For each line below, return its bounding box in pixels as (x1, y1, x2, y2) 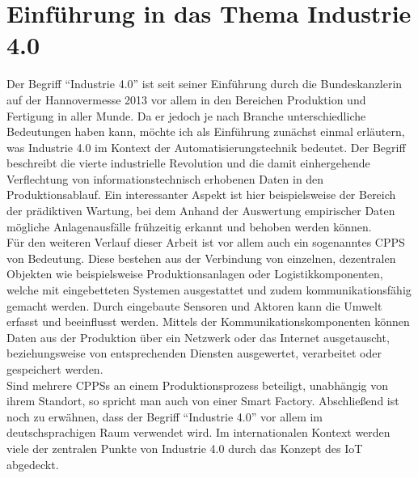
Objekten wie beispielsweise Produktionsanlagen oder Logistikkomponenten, (6, 265, 383, 282)
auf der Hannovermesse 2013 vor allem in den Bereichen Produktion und (6, 91, 366, 108)
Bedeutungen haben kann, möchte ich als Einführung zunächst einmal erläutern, (6, 123, 405, 140)
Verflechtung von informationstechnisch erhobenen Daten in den (6, 170, 324, 187)
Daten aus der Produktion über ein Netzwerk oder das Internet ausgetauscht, (6, 328, 390, 345)
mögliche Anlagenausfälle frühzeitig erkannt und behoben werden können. (6, 218, 372, 235)
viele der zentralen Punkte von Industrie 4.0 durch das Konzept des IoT (6, 439, 363, 456)
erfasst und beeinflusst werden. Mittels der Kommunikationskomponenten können (6, 313, 410, 330)
